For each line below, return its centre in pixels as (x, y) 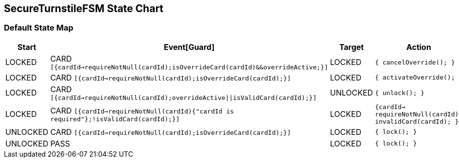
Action (419, 47)
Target (352, 47)
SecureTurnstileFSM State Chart (84, 8)
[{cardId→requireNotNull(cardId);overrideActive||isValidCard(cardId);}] (184, 97)
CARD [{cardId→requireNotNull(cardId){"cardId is (142, 110)
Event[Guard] (189, 47)
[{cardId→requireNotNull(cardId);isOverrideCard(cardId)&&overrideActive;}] (189, 67)
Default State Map (39, 28)
